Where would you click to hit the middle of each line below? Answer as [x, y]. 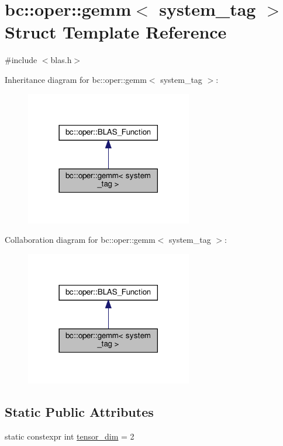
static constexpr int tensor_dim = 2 [70, 436]
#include [21, 60]
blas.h [61, 60]
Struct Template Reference [116, 32]
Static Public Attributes [79, 412]
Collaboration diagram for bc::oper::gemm [80, 240]
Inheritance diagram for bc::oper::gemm [76, 79]
